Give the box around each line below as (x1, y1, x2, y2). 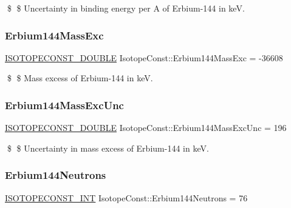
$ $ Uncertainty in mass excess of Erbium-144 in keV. (7, 141, 209, 154)
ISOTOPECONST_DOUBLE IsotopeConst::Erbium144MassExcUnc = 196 (5, 121, 287, 134)
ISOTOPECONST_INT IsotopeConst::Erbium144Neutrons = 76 (5, 191, 248, 204)
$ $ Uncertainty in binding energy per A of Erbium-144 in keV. (7, 2, 245, 14)
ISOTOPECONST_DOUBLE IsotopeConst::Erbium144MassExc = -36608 (5, 51, 283, 64)
